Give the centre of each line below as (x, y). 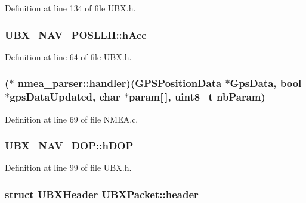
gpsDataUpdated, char (65, 97)
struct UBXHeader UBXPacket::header (102, 194)
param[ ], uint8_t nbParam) (197, 97)
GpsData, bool (266, 83)
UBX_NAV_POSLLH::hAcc (76, 34)
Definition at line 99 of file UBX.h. (68, 168)
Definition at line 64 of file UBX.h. (68, 56)
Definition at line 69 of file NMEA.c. (72, 119)
